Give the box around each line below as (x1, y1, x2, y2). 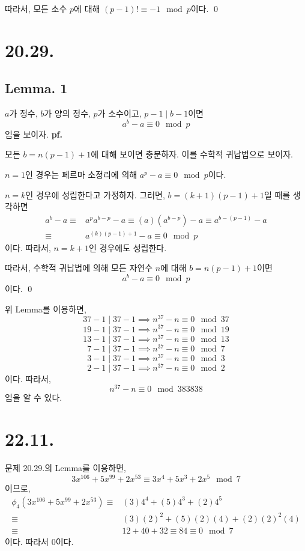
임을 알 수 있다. (5, 391, 62, 404)
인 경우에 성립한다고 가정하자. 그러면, (25, 188, 165, 201)
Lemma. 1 (5, 79, 68, 97)
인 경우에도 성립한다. (89, 241, 167, 254)
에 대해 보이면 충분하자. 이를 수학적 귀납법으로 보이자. (91, 148, 293, 160)
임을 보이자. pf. (5, 127, 62, 140)
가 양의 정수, (44, 107, 91, 120)
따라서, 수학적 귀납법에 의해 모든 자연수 (5, 261, 153, 274)
